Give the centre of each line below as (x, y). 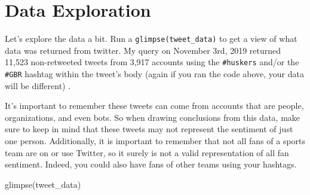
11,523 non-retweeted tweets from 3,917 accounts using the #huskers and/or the (152, 62)
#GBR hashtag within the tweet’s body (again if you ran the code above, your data (154, 74)
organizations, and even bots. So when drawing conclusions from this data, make (153, 117)
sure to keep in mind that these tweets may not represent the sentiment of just (149, 129)
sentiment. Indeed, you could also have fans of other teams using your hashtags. (151, 164)
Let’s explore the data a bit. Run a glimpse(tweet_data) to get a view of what (151, 39)
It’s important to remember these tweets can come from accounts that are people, (154, 106)
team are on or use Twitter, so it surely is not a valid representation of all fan (147, 152)
